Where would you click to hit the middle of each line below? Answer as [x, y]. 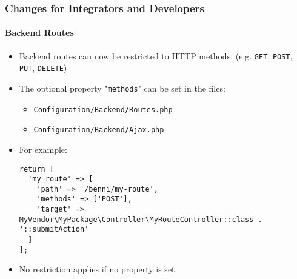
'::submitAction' [54, 230]
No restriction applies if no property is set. [98, 269]
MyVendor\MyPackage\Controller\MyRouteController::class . [141, 219]
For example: [43, 149]
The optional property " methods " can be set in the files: [122, 88]
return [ [37, 169]
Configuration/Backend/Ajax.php [99, 130]
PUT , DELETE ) [43, 68]
